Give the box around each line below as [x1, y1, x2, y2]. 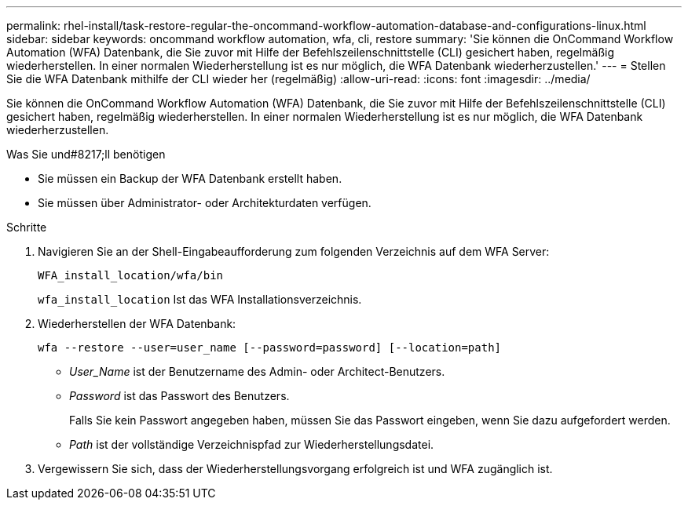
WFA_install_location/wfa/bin [38, 269, 224, 282]
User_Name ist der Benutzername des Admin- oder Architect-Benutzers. [69, 365, 445, 378]
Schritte [6, 220, 47, 234]
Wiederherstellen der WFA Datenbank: [38, 317, 236, 330]
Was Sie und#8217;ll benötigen [6, 147, 166, 161]
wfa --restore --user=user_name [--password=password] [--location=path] [38, 341, 502, 354]
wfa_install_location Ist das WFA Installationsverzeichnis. [38, 293, 362, 306]
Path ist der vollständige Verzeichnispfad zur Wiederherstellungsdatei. [69, 438, 434, 451]
